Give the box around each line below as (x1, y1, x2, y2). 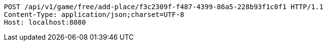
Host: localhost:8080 (4, 18, 86, 26)
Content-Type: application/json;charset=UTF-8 (4, 11, 184, 18)
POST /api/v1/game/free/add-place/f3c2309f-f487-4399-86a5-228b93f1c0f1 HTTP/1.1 (4, 3, 324, 11)
